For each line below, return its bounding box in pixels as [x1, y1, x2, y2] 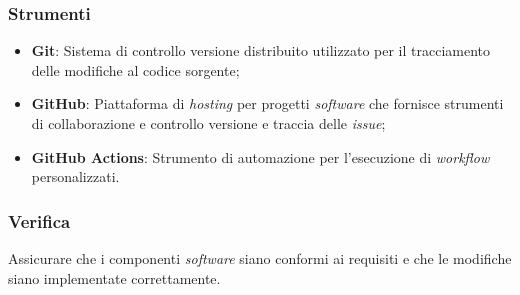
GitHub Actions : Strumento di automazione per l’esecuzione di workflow [31, 146, 490, 167]
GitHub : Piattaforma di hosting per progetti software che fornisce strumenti [31, 93, 504, 114]
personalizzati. [31, 166, 120, 187]
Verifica [8, 208, 71, 233]
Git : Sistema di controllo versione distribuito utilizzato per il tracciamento [31, 40, 491, 61]
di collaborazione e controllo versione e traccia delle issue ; [31, 113, 386, 133]
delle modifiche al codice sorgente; [31, 59, 240, 80]
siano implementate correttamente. [8, 267, 221, 288]
